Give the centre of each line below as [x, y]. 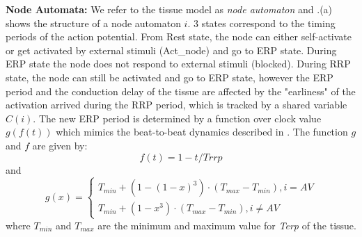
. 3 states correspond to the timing [261, 23]
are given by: [60, 145]
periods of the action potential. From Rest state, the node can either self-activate [179, 36]
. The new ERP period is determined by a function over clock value [177, 118]
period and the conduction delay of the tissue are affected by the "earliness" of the [181, 91]
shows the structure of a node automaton [93, 23]
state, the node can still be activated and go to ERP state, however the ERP [170, 77]
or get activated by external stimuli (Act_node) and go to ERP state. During [171, 50]
